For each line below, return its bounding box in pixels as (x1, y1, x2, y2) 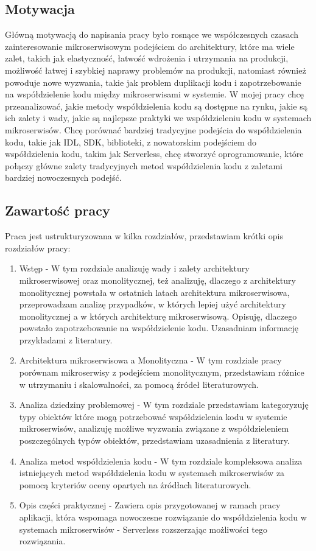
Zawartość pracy (5, 201, 110, 220)
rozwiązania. (19, 535, 66, 547)
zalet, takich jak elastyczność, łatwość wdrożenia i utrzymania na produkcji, (5, 52, 289, 65)
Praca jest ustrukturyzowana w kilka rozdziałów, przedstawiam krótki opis (5, 230, 283, 242)
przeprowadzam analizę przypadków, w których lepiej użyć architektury (19, 298, 286, 311)
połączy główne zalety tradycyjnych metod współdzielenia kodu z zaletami (5, 159, 283, 172)
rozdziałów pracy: (5, 241, 71, 254)
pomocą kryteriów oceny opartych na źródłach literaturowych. (19, 478, 251, 491)
